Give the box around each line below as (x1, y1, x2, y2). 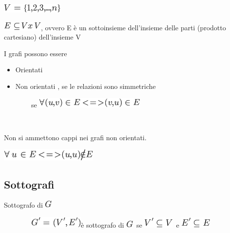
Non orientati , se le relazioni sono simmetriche (15, 81, 156, 91)
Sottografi (4, 177, 55, 192)
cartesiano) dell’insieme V (4, 32, 81, 42)
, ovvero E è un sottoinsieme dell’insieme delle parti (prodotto (41, 22, 226, 32)
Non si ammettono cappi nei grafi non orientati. (4, 132, 147, 142)
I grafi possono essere (4, 48, 67, 58)
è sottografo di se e (81, 219, 179, 230)
